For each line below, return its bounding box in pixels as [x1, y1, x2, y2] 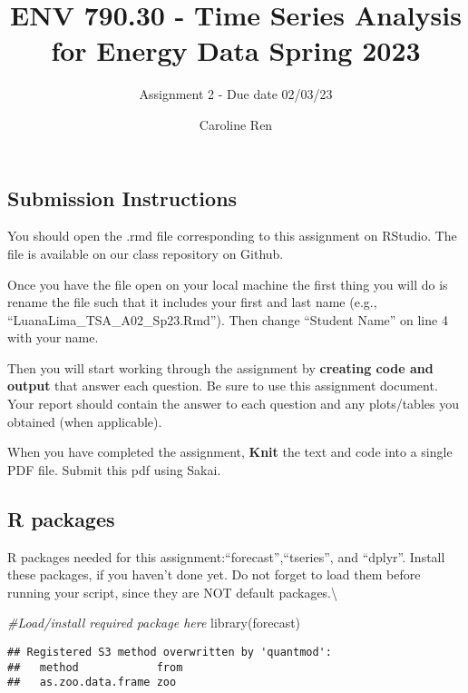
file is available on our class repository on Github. [7, 243, 284, 262]
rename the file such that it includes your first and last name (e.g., [7, 292, 377, 312]
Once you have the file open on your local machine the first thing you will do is [7, 274, 448, 293]
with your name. [7, 328, 99, 347]
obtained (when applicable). [7, 411, 162, 431]
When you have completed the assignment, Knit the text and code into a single [7, 442, 453, 461]
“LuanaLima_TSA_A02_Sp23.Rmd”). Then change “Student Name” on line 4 [7, 310, 448, 329]
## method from [7, 660, 183, 674]
